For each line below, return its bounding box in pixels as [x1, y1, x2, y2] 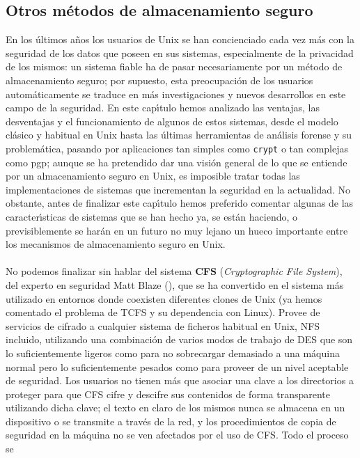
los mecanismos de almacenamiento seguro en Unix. [6, 237, 226, 251]
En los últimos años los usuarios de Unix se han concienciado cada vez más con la [6, 32, 354, 47]
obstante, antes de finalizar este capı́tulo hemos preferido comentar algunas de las [6, 196, 354, 210]
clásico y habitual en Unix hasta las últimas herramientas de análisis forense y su [6, 127, 352, 142]
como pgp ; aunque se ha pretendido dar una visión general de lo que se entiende [6, 155, 347, 169]
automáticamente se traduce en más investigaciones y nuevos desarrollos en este [6, 86, 346, 101]
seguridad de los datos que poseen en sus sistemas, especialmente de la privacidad [6, 45, 354, 60]
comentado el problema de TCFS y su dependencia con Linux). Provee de [6, 305, 320, 319]
